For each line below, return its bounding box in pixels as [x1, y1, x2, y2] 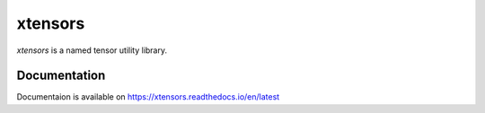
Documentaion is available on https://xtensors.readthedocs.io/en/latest [16, 91, 280, 102]
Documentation [16, 68, 106, 83]
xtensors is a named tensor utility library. [16, 45, 168, 56]
